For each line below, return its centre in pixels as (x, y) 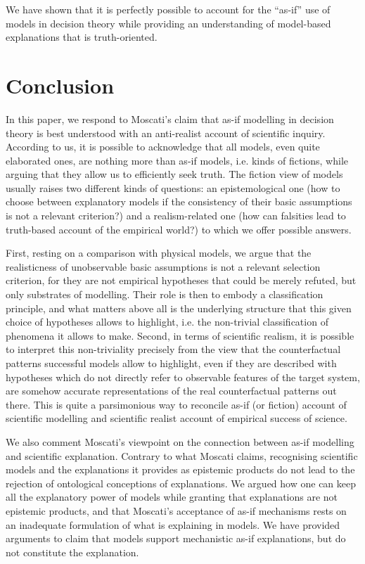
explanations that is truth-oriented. (82, 37)
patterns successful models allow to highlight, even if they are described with (171, 363)
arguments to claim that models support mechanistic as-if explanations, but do (176, 538)
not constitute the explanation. (72, 552)
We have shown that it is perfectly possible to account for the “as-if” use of (168, 9)
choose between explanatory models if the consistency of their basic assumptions (179, 201)
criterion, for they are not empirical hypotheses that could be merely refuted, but (181, 280)
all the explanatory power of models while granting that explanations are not (172, 497)
